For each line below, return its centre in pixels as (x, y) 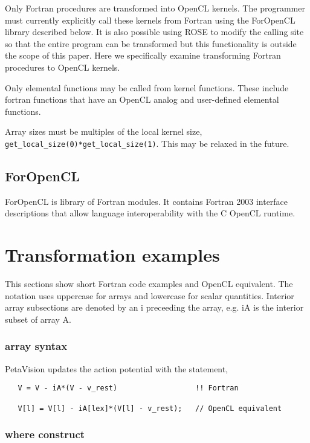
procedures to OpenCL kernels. (63, 67)
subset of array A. (38, 319)
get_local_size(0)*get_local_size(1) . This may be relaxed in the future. (147, 143)
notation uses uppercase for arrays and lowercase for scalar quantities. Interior (150, 295)
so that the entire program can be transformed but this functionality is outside (151, 43)
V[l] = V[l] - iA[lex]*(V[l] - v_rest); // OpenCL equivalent (150, 408)
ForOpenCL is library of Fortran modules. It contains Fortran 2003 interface (147, 201)
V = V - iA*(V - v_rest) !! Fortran (128, 388)
